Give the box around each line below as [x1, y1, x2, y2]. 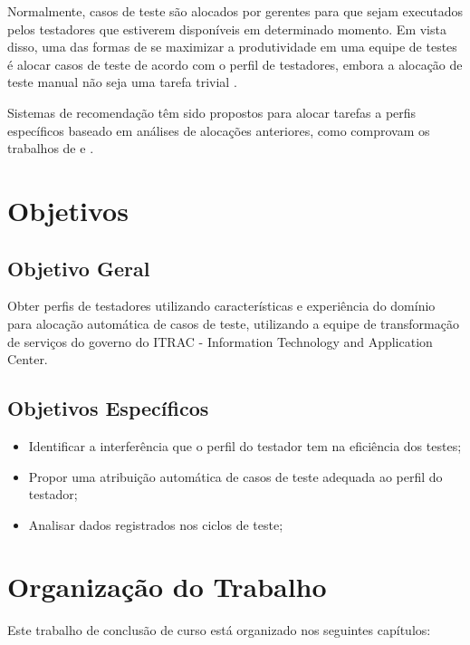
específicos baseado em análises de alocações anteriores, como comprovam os [7, 120, 430, 140]
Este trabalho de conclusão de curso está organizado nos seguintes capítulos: [7, 621, 431, 640]
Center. [7, 350, 48, 369]
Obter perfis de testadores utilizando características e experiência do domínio [7, 296, 436, 315]
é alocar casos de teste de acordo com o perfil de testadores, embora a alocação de [7, 54, 463, 73]
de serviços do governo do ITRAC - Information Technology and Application [7, 332, 433, 351]
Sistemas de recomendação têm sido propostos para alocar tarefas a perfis [7, 102, 417, 121]
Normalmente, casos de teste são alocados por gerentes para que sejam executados [7, 2, 464, 20]
